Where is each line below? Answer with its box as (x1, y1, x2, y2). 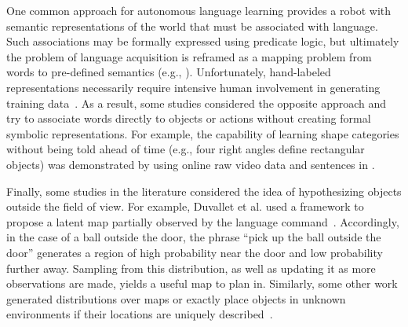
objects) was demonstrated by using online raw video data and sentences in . (6, 156, 375, 172)
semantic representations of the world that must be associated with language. (6, 17, 378, 34)
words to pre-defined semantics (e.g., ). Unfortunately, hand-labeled (6, 64, 331, 80)
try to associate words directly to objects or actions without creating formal (6, 110, 371, 127)
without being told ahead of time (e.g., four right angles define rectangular (6, 141, 365, 157)
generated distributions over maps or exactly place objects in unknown (6, 290, 346, 307)
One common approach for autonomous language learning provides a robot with (6, 2, 391, 18)
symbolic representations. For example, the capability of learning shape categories (6, 125, 399, 141)
